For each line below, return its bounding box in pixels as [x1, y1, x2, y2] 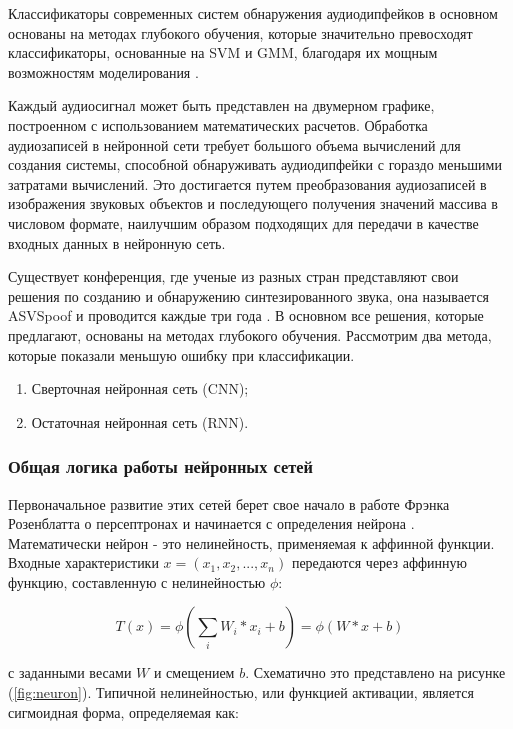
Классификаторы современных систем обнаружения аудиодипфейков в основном [8, 3, 498, 23]
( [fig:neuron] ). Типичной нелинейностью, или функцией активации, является [8, 682, 474, 703]
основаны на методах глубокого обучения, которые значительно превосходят [8, 22, 473, 43]
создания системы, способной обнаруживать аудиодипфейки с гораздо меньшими [8, 154, 502, 175]
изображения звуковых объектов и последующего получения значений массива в [8, 193, 498, 214]
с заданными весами [8, 662, 132, 683]
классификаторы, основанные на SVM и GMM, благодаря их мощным [8, 42, 438, 63]
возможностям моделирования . [8, 61, 199, 82]
